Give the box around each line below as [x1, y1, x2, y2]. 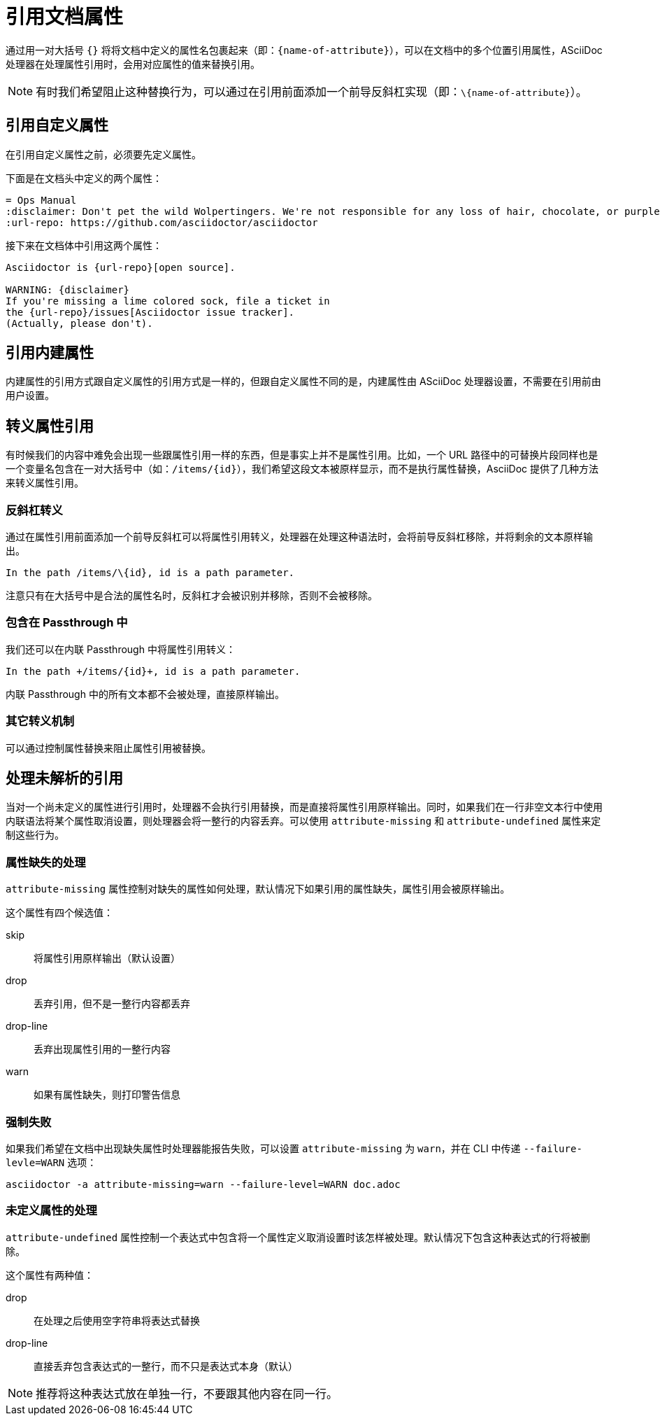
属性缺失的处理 [6, 855, 86, 869]
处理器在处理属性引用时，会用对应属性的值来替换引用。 [6, 57, 260, 70]
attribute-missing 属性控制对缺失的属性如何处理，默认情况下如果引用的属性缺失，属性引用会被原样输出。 [6, 883, 510, 895]
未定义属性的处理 [6, 1203, 97, 1218]
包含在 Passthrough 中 [6, 615, 128, 630]
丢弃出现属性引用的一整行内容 [34, 1043, 171, 1056]
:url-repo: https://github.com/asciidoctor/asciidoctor [6, 216, 318, 228]
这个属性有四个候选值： [6, 906, 113, 919]
